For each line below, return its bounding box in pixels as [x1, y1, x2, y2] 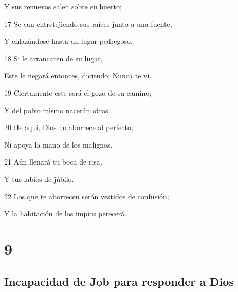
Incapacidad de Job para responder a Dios [4, 273, 234, 289]
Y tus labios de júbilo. [4, 173, 74, 184]
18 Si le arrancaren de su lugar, [4, 52, 103, 63]
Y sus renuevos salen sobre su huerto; [4, 1, 122, 11]
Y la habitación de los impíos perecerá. [4, 208, 127, 219]
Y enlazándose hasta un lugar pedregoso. [4, 35, 133, 46]
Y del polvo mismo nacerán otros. [4, 104, 111, 115]
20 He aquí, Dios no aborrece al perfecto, [4, 122, 133, 133]
